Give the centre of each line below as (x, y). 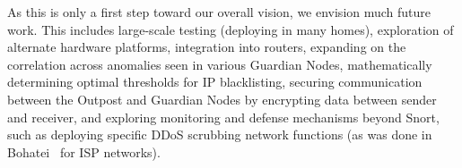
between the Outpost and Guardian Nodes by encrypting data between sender (222, 99)
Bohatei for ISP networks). (84, 151)
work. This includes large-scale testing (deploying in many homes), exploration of (231, 29)
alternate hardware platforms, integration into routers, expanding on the (207, 47)
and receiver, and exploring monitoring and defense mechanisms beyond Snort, (223, 117)
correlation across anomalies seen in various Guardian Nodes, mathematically (220, 64)
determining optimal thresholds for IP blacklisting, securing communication (215, 82)
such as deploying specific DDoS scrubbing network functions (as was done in (220, 134)
